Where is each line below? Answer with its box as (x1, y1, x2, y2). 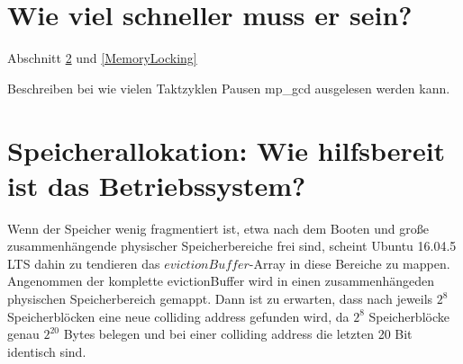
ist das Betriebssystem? (7, 166, 306, 203)
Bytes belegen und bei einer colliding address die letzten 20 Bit (63, 324, 413, 343)
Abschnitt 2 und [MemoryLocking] (7, 49, 197, 67)
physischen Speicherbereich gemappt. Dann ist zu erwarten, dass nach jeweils (7, 289, 433, 307)
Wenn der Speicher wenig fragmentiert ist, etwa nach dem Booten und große (7, 218, 429, 237)
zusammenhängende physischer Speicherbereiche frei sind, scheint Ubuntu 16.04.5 (7, 236, 457, 255)
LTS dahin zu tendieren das (7, 253, 160, 272)
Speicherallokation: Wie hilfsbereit (7, 131, 446, 168)
